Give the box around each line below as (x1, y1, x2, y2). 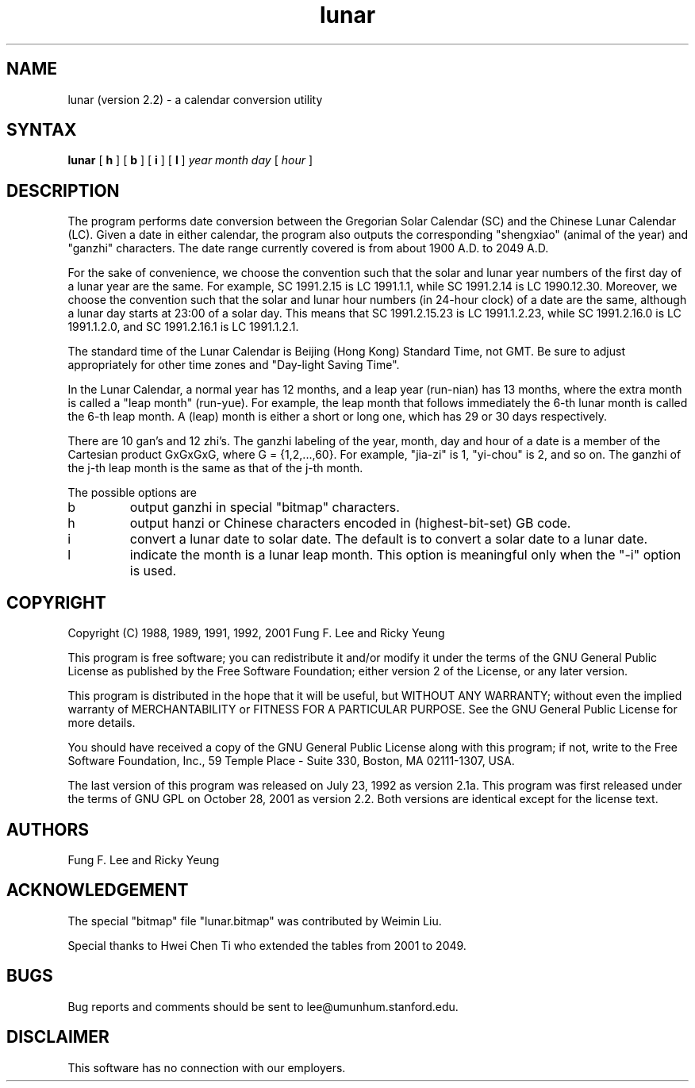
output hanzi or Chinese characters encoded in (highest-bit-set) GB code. (129, 515, 571, 532)
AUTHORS (6, 819, 90, 840)
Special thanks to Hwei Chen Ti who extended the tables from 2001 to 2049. (67, 938, 467, 952)
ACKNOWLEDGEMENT (6, 880, 189, 901)
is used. (129, 563, 177, 579)
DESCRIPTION (6, 180, 120, 201)
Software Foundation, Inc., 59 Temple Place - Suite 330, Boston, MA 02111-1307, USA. (67, 754, 515, 768)
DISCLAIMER (6, 1027, 109, 1048)
